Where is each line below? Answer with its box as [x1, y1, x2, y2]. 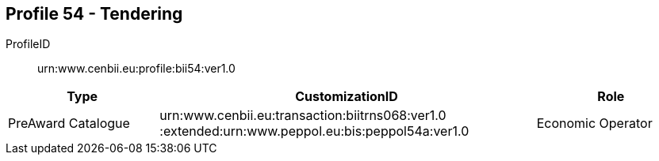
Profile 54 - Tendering [6, 4, 183, 24]
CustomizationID [295, 88, 398, 105]
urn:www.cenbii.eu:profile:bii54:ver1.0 [37, 62, 236, 76]
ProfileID [6, 37, 51, 51]
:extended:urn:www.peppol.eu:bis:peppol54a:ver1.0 [159, 123, 469, 140]
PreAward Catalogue [8, 115, 130, 132]
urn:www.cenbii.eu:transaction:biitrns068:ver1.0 [159, 107, 446, 124]
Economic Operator [536, 115, 653, 132]
